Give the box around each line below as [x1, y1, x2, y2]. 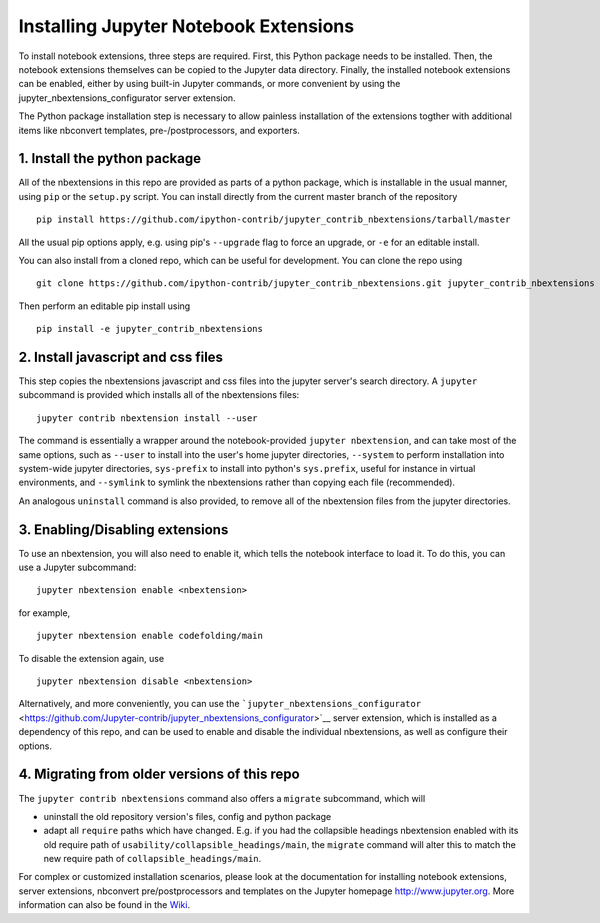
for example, [18, 606, 71, 619]
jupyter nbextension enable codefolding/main [36, 630, 264, 642]
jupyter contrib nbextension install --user [36, 412, 259, 424]
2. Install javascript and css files [18, 348, 224, 365]
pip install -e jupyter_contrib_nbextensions [36, 323, 264, 335]
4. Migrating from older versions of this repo [18, 766, 300, 783]
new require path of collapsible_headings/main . [43, 853, 262, 865]
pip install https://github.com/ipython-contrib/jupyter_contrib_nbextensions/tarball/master [36, 214, 511, 225]
